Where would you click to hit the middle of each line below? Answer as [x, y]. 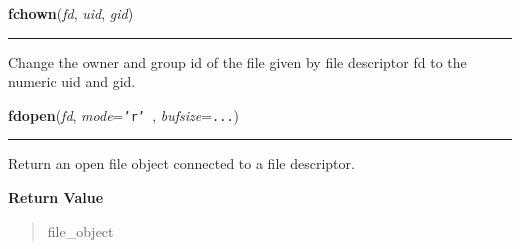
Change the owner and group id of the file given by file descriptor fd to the [237, 61]
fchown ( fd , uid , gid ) [71, 13]
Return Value [56, 197]
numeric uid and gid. [72, 81]
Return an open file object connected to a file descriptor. [181, 163]
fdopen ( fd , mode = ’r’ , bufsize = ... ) [124, 114]
